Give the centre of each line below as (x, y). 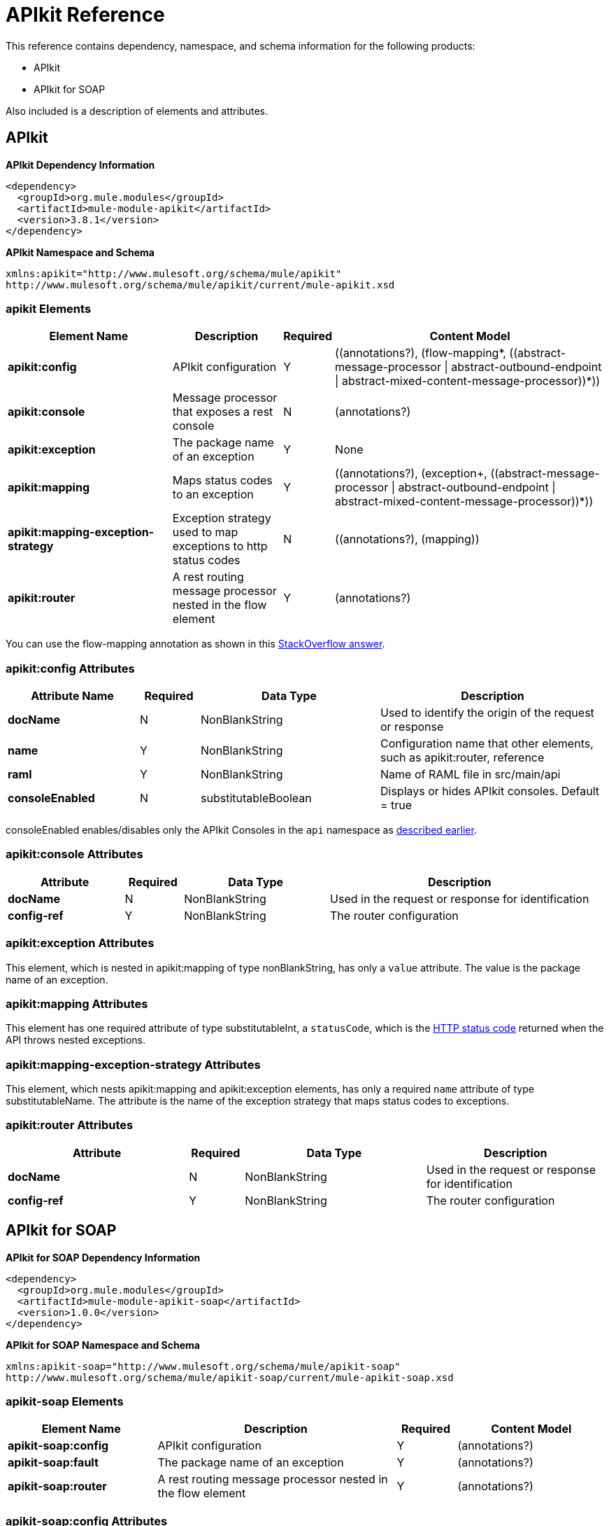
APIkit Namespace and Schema (80, 252)
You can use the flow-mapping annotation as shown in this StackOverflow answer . (195, 644)
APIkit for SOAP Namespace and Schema (103, 1345)
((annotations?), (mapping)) (407, 539)
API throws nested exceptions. (76, 1040)
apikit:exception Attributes (80, 943)
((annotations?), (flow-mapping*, (421, 353)
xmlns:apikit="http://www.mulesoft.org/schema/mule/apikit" (174, 273)
